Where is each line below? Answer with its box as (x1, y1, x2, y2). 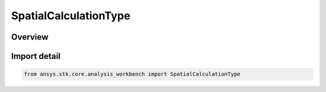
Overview (11, 32, 49, 42)
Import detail (11, 51, 60, 61)
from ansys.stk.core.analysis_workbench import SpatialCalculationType (24, 71, 241, 78)
